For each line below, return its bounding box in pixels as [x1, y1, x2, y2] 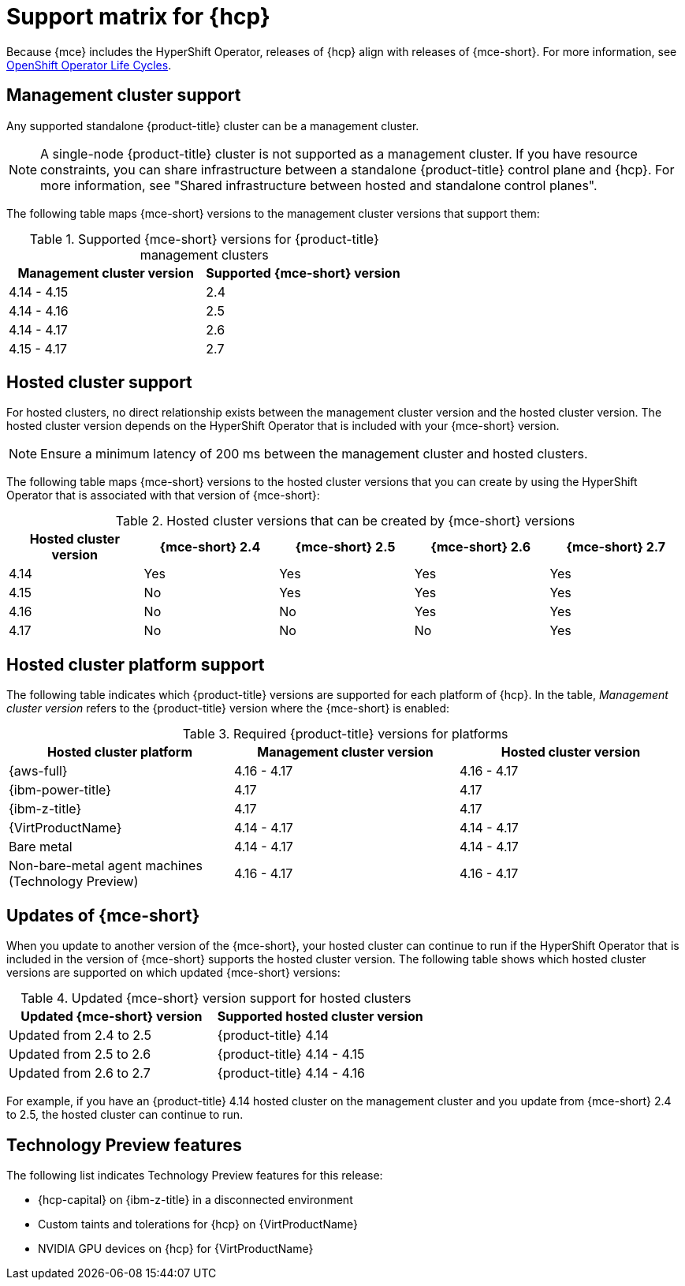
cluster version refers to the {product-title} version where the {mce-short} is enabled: [6, 701, 450, 716]
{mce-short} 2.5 [295, 539, 396, 555]
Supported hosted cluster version [217, 1008, 423, 1025]
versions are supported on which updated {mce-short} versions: [6, 966, 341, 980]
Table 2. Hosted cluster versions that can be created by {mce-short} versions [115, 513, 575, 529]
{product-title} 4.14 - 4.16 [217, 1065, 365, 1082]
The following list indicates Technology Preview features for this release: [6, 1168, 383, 1182]
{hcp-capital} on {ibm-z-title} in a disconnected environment [38, 1192, 353, 1206]
